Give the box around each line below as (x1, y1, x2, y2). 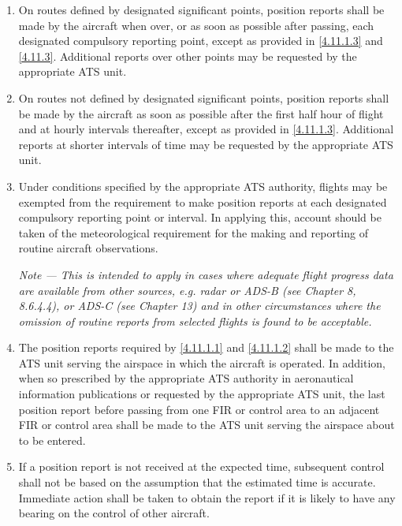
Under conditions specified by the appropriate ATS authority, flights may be (18, 177, 388, 194)
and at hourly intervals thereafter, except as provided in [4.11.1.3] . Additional (18, 121, 394, 137)
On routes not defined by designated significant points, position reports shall (18, 89, 389, 106)
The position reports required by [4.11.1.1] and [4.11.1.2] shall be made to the (18, 339, 394, 356)
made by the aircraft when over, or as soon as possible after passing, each (18, 17, 374, 33)
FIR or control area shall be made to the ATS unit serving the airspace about (18, 416, 395, 433)
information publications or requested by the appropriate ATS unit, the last (18, 386, 385, 402)
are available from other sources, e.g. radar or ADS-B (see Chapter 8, (18, 282, 356, 298)
